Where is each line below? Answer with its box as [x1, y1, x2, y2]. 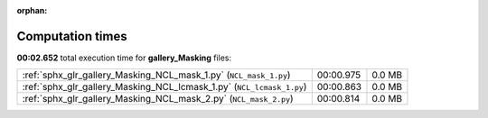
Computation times [16, 28, 127, 44]
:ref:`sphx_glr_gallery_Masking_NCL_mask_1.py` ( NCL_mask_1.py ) [22, 68, 291, 81]
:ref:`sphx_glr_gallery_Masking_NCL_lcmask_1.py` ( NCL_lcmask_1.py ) [22, 81, 307, 94]
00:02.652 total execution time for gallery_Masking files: [16, 52, 232, 63]
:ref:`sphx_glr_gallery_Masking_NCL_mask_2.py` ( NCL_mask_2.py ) [22, 93, 294, 105]
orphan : [16, 5, 48, 15]
